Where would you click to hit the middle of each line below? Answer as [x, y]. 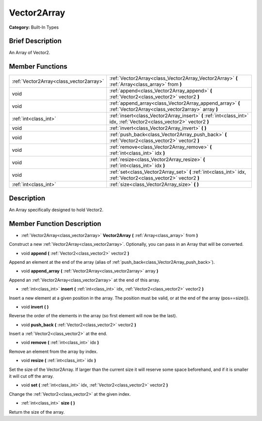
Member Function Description [55, 224]
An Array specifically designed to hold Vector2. [56, 210]
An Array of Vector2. [30, 53]
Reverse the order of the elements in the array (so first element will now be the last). [93, 316]
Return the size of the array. [37, 412]
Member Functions [38, 66]
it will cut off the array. [31, 376]
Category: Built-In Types [34, 27]
